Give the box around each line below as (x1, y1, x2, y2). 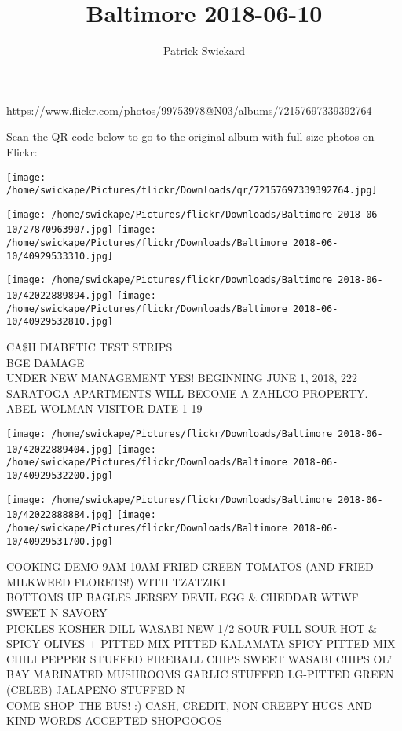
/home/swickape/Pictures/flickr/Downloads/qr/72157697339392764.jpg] (6, 185, 378, 197)
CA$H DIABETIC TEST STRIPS (6, 339, 173, 355)
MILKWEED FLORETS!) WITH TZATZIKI (6, 573, 226, 590)
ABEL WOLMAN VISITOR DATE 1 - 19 (6, 400, 203, 417)
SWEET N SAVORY (6, 604, 108, 621)
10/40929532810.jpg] (6, 316, 114, 328)
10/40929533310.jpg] (6, 250, 114, 262)
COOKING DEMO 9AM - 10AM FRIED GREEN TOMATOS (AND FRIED (6, 558, 374, 575)
